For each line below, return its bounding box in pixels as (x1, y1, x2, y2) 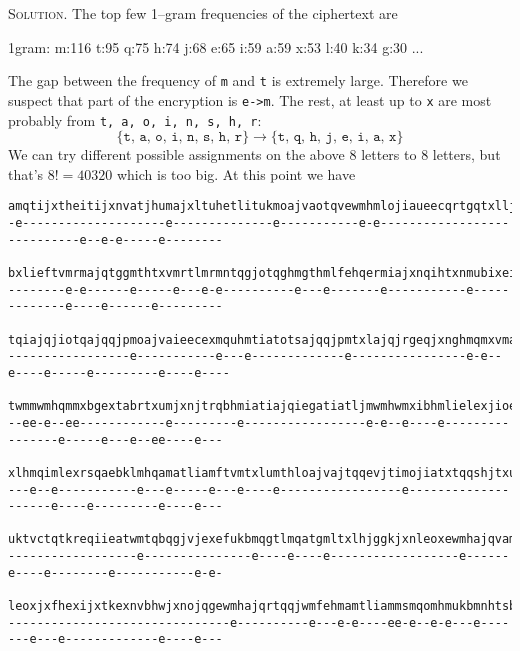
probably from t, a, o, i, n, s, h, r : (8, 109, 262, 130)
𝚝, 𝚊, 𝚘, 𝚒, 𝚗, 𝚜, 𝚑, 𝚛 (123, 130, 243, 145)
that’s (8, 163, 44, 184)
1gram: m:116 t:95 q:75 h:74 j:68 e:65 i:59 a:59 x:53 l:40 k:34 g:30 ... (8, 36, 424, 57)
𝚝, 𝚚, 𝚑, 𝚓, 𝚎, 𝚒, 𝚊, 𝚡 (277, 130, 397, 145)
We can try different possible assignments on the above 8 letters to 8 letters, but (8, 144, 501, 165)
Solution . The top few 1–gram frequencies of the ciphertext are (8, 3, 398, 23)
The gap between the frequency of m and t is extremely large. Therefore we (8, 70, 468, 91)
